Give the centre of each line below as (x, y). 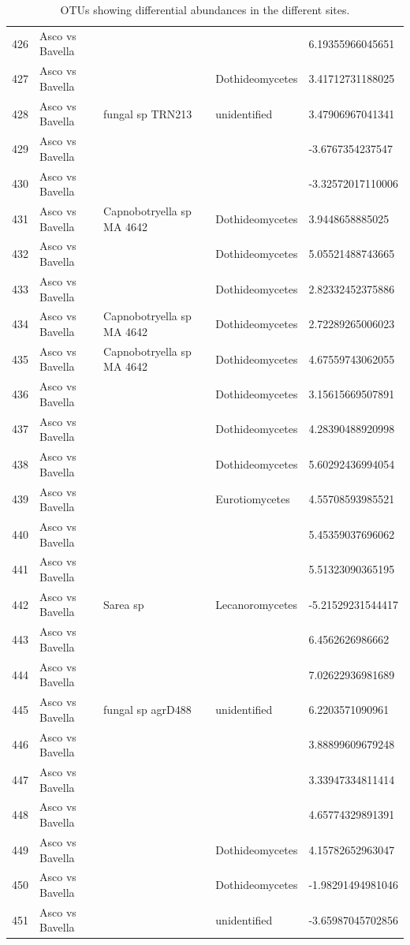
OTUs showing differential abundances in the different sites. (205, 9)
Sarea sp (124, 604)
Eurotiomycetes (253, 499)
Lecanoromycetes (257, 604)
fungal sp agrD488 (147, 709)
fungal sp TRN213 (148, 113)
